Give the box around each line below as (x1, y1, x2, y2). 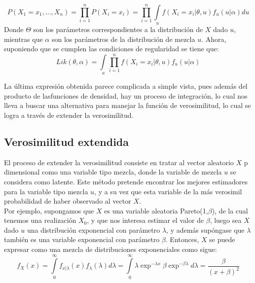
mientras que (4, 34, 43, 44)
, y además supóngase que (166, 224, 245, 235)
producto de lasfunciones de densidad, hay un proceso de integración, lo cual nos (4, 90, 248, 101)
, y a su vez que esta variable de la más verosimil (94, 186, 242, 196)
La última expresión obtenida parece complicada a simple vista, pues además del (4, 81, 248, 91)
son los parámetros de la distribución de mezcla (51, 34, 195, 44)
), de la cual (212, 205, 248, 215)
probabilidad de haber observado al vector (4, 196, 131, 206)
